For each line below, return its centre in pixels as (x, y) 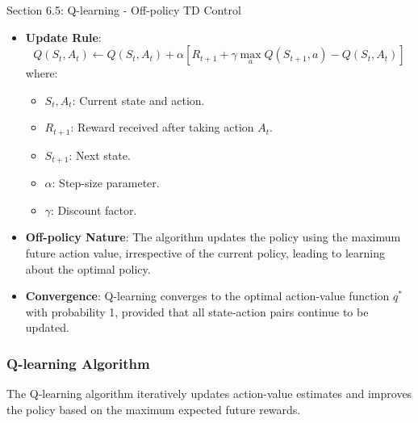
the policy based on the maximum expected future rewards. (154, 409)
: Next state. (100, 155)
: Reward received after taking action (162, 127)
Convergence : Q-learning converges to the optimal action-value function (207, 296)
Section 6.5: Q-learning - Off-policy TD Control (124, 10)
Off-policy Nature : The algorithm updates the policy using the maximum (213, 237)
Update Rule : (63, 37)
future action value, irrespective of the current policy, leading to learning (205, 253)
